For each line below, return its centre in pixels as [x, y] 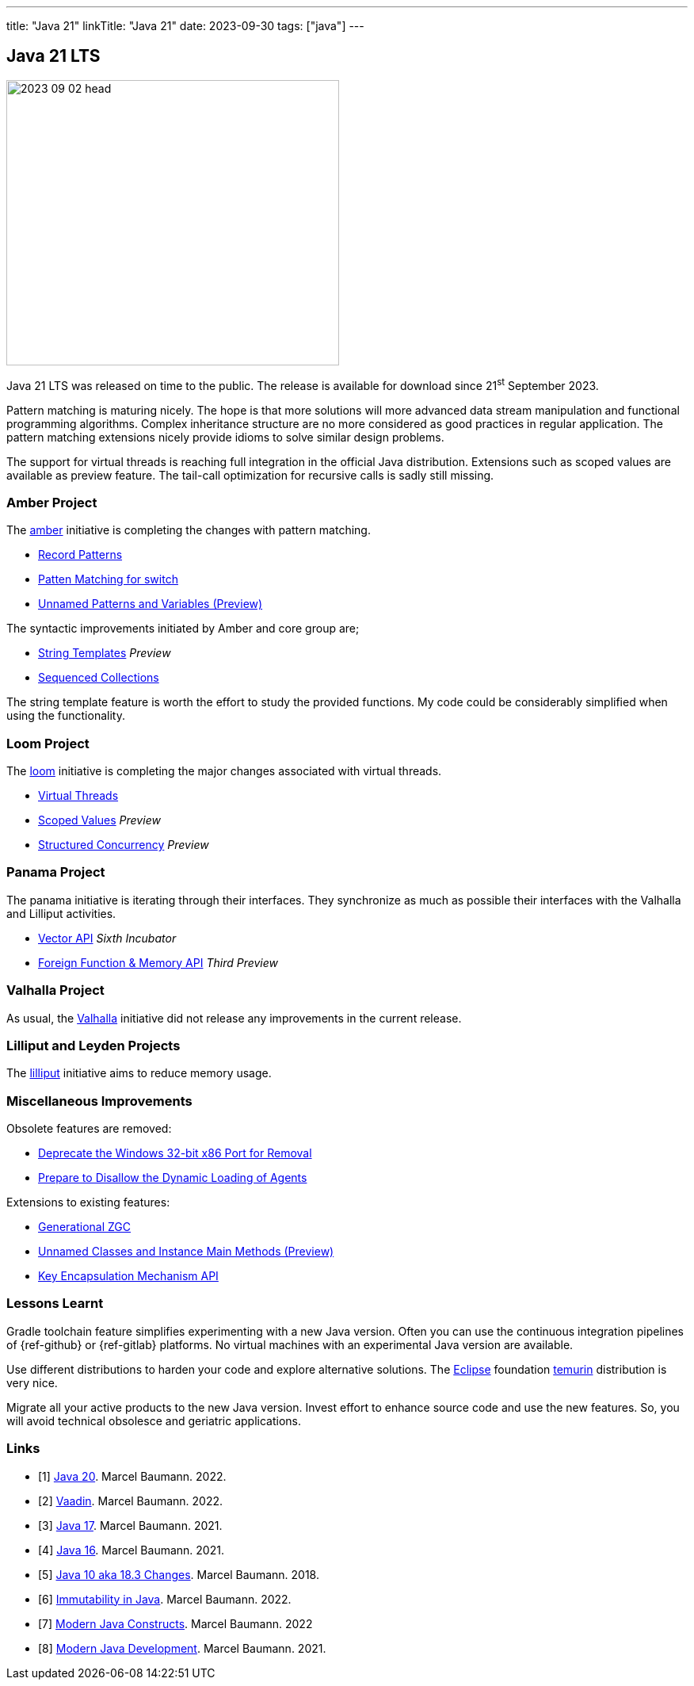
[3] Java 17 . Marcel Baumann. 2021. [130, 1525]
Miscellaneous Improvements [99, 1101]
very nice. [32, 1382]
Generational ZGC [85, 1227]
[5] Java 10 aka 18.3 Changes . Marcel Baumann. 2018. [179, 1574]
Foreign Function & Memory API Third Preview [158, 962]
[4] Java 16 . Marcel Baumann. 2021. [131, 1550]
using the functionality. [66, 716]
